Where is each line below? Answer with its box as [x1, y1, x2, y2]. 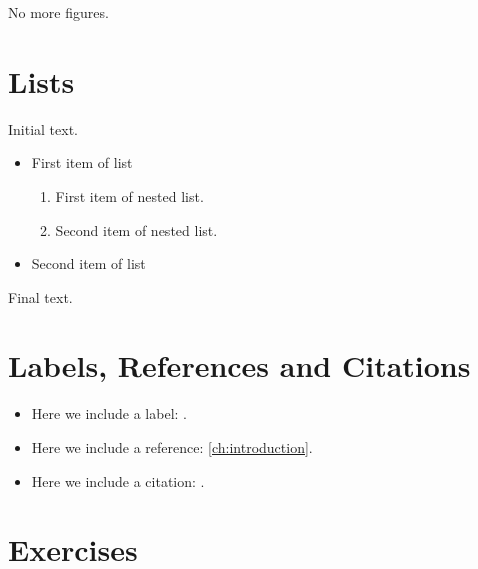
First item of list [31, 152, 133, 173]
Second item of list [31, 253, 146, 274]
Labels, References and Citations [8, 345, 471, 386]
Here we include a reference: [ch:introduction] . [31, 437, 313, 457]
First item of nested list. [55, 185, 204, 206]
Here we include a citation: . [31, 470, 205, 491]
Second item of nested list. [55, 219, 218, 240]
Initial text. [8, 118, 79, 139]
